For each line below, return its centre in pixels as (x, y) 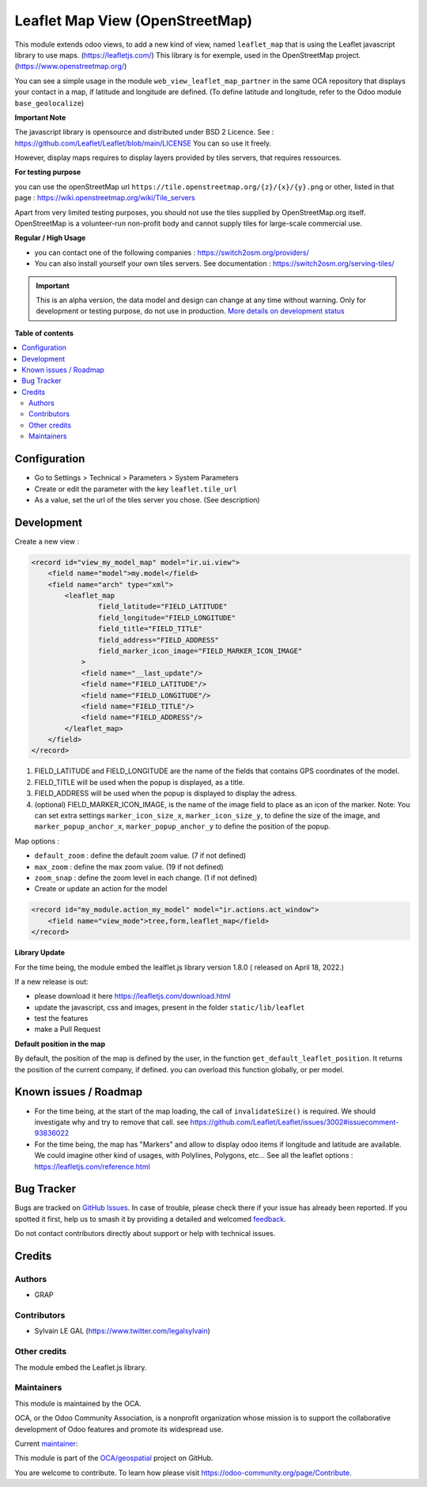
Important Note (40, 117)
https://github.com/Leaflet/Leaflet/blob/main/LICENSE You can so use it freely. (143, 143)
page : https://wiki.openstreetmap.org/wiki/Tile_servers (105, 198)
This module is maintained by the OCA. (78, 1403)
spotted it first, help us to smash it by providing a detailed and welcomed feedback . (150, 1219)
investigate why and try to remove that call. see (111, 1122)
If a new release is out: (51, 981)
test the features (61, 1019)
